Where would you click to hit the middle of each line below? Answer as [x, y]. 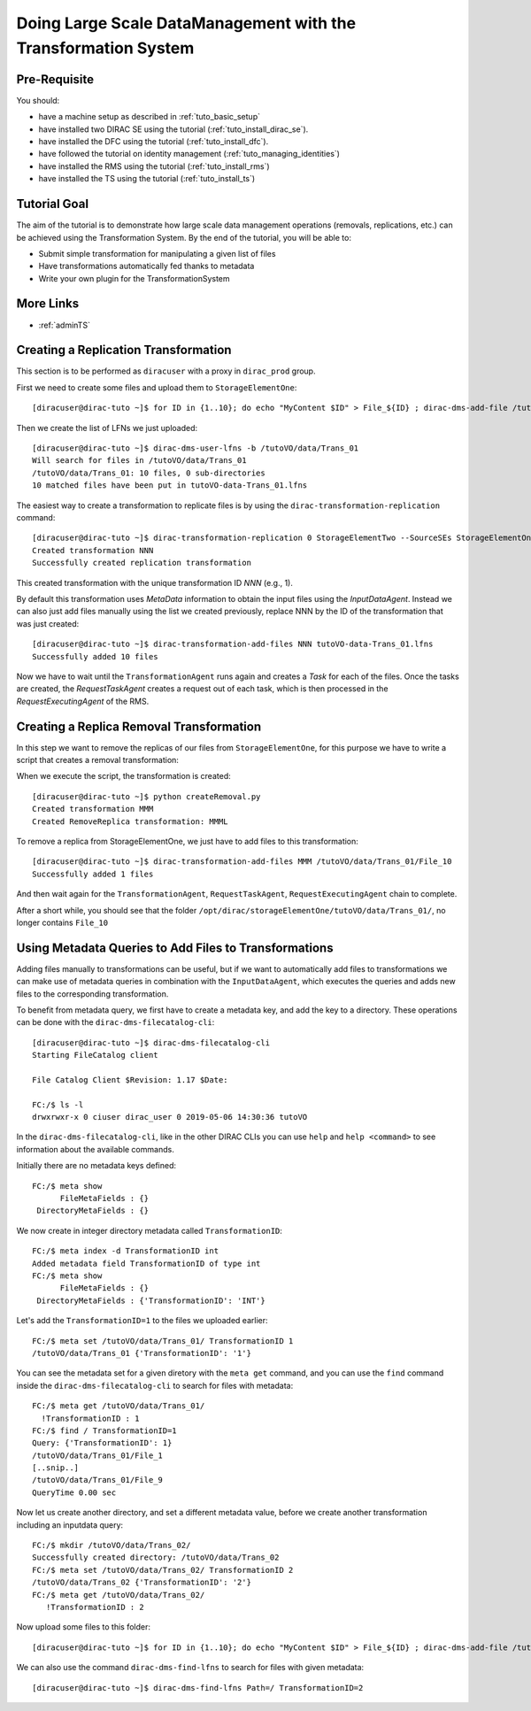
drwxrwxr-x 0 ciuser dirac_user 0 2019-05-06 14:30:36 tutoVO [170, 1117]
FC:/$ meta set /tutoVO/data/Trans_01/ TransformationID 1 [163, 1341]
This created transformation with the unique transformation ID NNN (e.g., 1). [155, 582]
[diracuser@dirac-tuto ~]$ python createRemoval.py [146, 796]
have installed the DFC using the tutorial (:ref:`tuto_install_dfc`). [154, 142]
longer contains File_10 [62, 922]
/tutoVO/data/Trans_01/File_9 [98, 1480]
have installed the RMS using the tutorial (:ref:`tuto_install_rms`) [154, 166]
